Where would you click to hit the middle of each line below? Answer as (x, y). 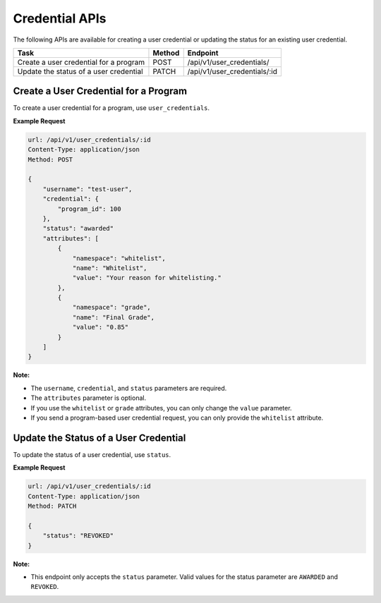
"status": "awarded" (78, 229)
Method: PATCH (52, 506)
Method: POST (50, 159)
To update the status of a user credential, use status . (92, 454)
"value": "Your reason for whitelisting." (147, 278)
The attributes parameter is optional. (89, 398)
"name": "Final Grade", (114, 317)
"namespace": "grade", (111, 307)
